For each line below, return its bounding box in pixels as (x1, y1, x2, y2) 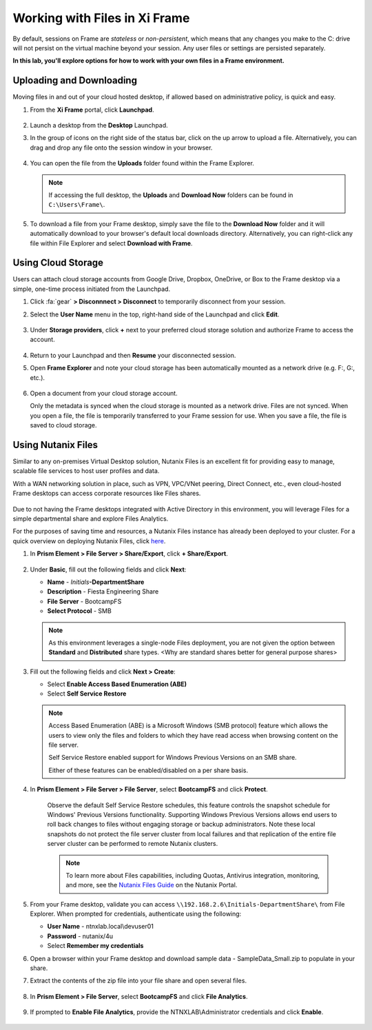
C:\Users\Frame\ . (48, 201, 105, 209)
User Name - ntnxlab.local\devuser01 (47, 922, 154, 931)
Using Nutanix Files (12, 438, 99, 451)
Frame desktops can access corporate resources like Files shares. (12, 489, 201, 498)
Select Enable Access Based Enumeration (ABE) (47, 680, 187, 689)
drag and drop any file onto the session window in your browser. (30, 143, 213, 152)
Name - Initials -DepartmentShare (47, 578, 145, 586)
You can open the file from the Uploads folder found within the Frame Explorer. (30, 159, 255, 168)
